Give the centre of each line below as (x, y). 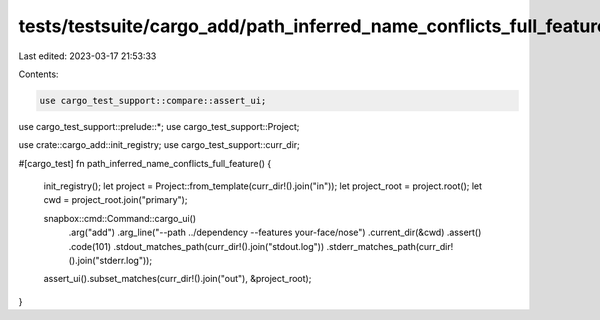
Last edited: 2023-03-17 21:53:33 (87, 56)
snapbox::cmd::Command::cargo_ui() (120, 218)
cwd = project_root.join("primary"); (115, 200)
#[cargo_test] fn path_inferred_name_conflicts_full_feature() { (145, 163)
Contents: (38, 74)
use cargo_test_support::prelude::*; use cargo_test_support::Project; (159, 126)
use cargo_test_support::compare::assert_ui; (153, 100)
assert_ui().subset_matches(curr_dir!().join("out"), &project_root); (177, 279)
